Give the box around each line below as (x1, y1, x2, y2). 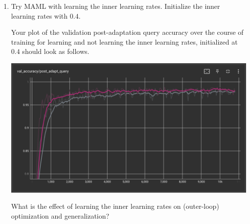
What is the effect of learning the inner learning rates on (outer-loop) (11, 201, 219, 211)
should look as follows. (22, 46, 90, 56)
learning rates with (11, 10, 68, 21)
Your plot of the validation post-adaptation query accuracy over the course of (11, 27, 244, 37)
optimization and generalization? (11, 210, 110, 221)
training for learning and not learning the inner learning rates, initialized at (11, 36, 238, 47)
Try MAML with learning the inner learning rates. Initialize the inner (11, 1, 220, 11)
